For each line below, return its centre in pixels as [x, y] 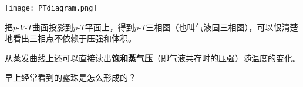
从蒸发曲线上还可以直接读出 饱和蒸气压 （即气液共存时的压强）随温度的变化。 [153, 58]
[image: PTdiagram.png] [51, 8]
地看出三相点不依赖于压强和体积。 [70, 38]
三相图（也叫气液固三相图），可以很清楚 [222, 27]
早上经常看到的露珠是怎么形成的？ [70, 77]
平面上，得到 [110, 27]
